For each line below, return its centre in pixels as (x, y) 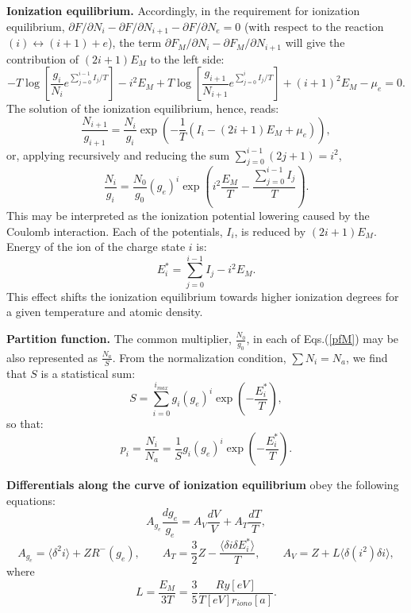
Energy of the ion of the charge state (96, 247)
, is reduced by (270, 231)
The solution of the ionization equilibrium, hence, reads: (143, 108)
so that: (25, 424)
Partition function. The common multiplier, (119, 338)
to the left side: (187, 58)
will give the (315, 42)
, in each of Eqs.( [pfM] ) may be (323, 338)
